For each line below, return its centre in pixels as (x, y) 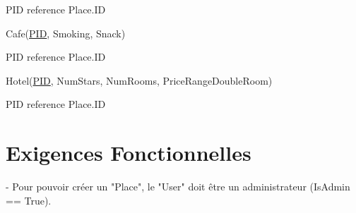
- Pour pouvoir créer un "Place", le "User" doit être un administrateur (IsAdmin (178, 187)
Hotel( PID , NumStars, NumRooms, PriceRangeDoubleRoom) (139, 80)
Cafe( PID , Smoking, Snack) (66, 33)
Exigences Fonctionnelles (129, 153)
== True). (29, 200)
